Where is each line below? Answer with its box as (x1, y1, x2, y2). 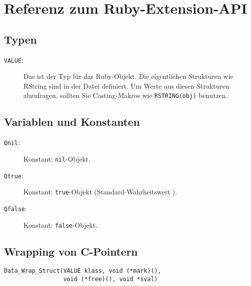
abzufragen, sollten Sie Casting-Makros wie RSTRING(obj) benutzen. (23, 90, 228, 100)
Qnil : (4, 137, 20, 147)
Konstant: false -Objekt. (23, 219, 98, 230)
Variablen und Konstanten (4, 114, 140, 129)
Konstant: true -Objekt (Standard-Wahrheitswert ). (23, 187, 177, 197)
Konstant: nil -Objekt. (23, 153, 91, 164)
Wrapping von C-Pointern (4, 243, 138, 259)
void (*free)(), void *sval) (63, 276, 158, 283)
